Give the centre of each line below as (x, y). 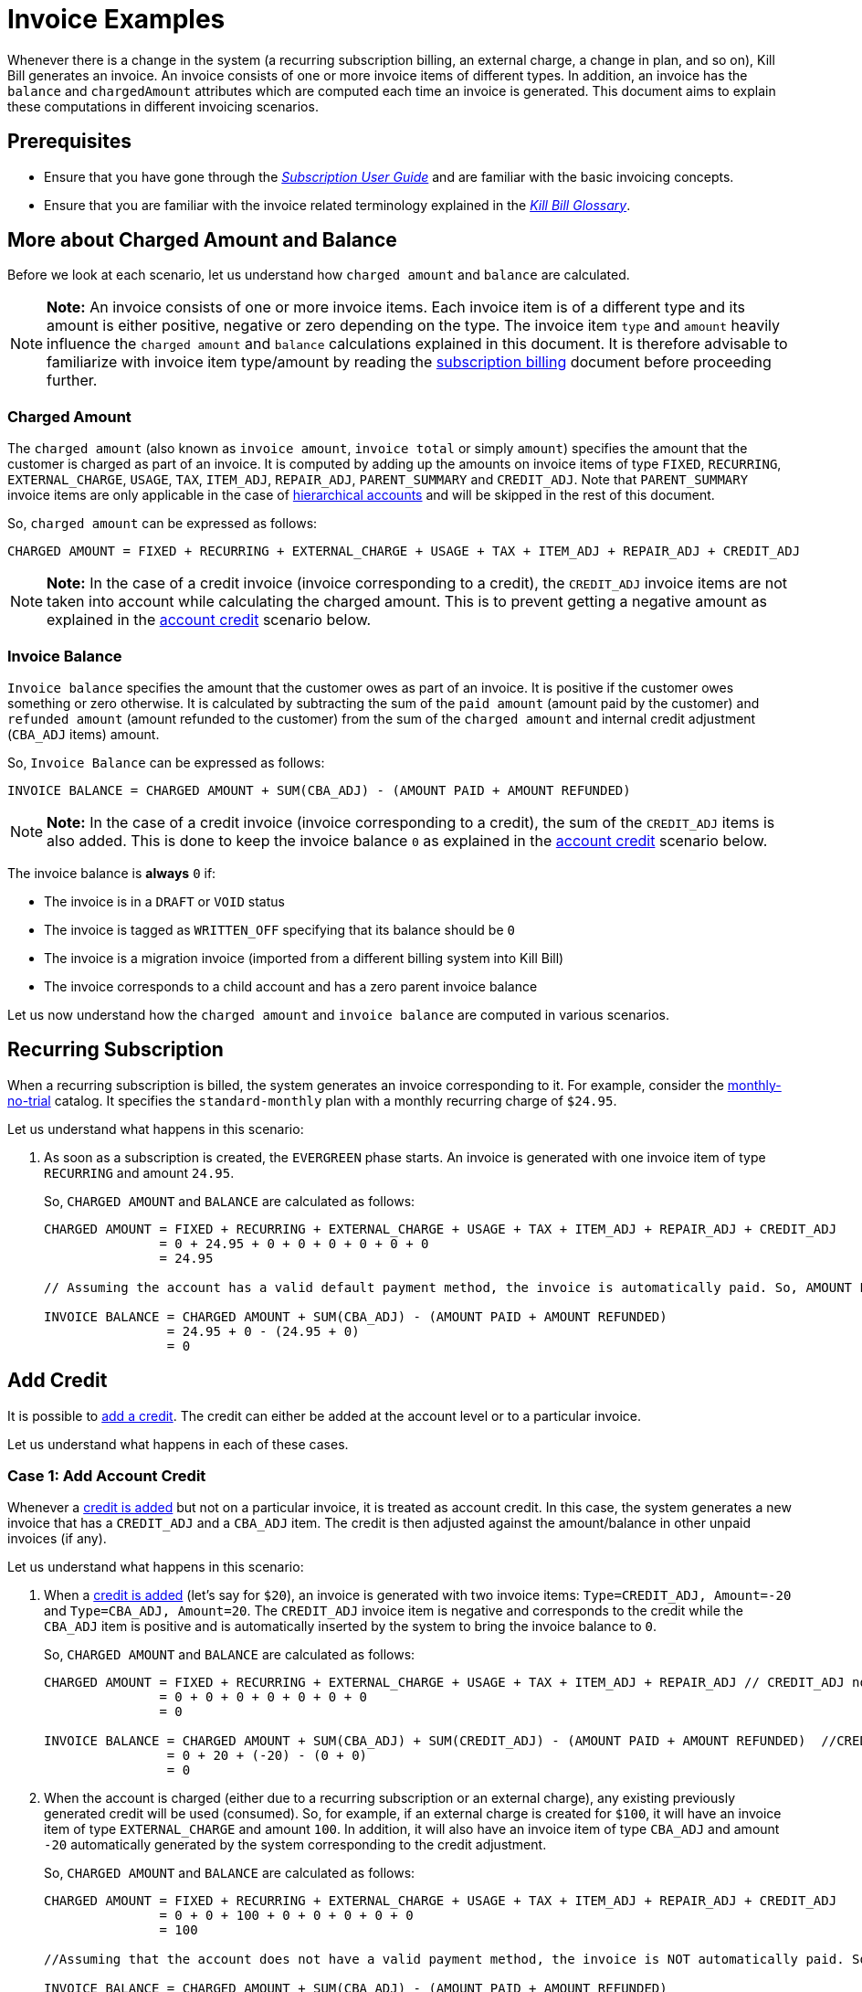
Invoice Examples (116, 19)
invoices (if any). (57, 1539)
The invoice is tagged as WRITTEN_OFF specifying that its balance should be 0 (279, 929)
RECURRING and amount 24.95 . (139, 1172)
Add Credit (58, 1381)
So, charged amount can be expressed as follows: (163, 524)
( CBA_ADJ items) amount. (84, 734)
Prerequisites (69, 142)
